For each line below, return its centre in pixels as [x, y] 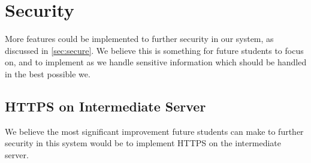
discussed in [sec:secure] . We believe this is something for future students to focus [154, 50]
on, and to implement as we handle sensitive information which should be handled [156, 62]
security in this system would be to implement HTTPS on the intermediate [143, 143]
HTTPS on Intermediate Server [105, 106]
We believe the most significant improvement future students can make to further [154, 131]
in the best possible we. [48, 73]
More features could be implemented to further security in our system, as [139, 39]
